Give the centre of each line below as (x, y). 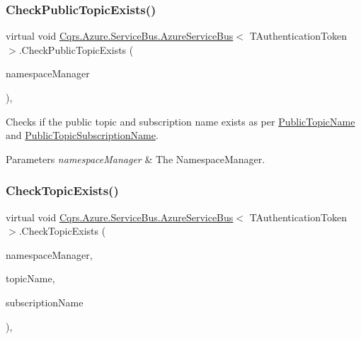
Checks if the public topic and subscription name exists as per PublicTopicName (180, 121)
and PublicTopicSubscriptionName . (82, 135)
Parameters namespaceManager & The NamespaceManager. (136, 159)
